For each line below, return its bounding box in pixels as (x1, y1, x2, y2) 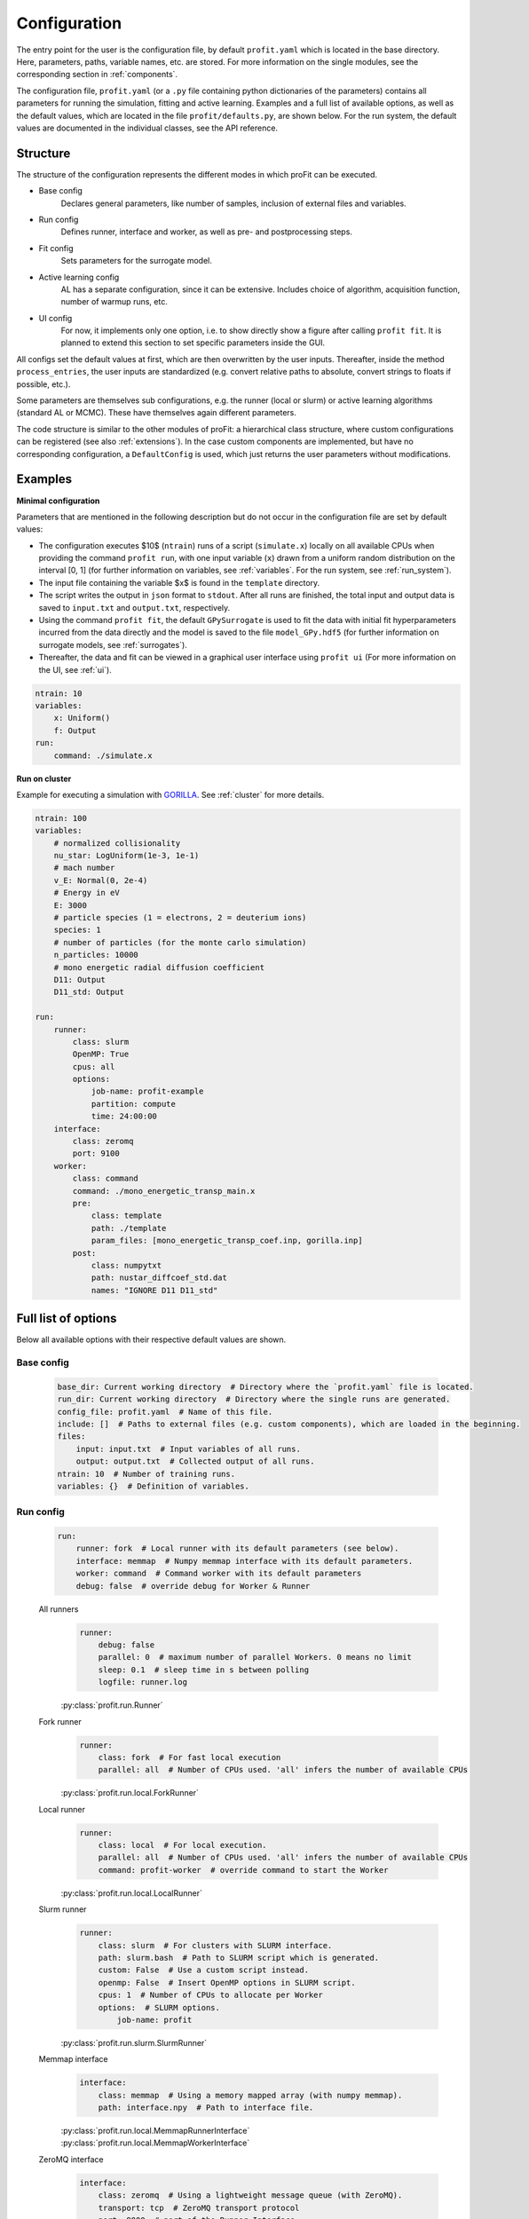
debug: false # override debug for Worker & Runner (75, 1581, 311, 1591)
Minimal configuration (16, 495, 100, 506)
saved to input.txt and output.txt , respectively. (38, 602, 231, 612)
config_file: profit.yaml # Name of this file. (57, 1407, 273, 1417)
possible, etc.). (16, 378, 71, 390)
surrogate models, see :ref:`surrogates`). (38, 639, 188, 650)
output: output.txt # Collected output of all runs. (75, 1457, 315, 1466)
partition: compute (91, 1099, 177, 1109)
